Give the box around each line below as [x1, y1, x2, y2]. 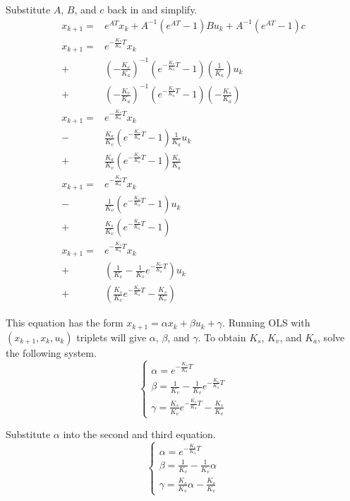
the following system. [6, 345, 97, 360]
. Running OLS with [222, 315, 310, 330]
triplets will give [76, 329, 147, 344]
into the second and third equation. [63, 427, 216, 442]
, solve [318, 329, 345, 344]
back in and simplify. [107, 2, 198, 16]
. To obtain [198, 329, 246, 344]
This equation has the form [6, 315, 123, 330]
